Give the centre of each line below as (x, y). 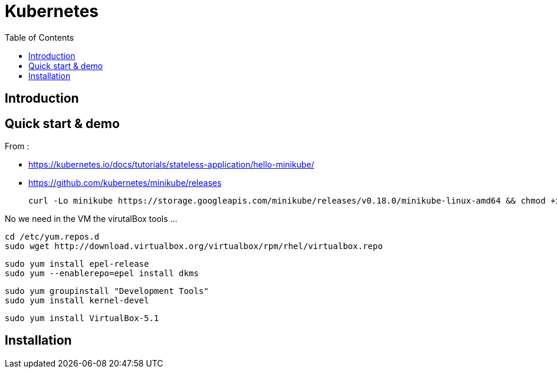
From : (17, 146)
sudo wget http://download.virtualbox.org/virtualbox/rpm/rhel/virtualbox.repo (194, 246)
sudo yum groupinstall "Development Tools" (107, 291)
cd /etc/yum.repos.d (52, 237)
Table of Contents (40, 37)
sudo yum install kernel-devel (77, 301)
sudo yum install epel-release (77, 264)
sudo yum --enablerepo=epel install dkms (102, 274)
